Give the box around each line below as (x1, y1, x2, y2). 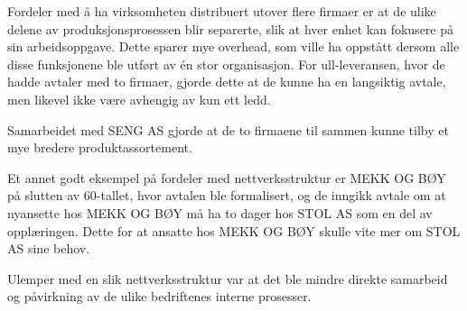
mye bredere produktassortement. (7, 138, 192, 157)
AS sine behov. (7, 239, 90, 258)
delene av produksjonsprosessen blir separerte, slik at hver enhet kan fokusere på (7, 19, 454, 38)
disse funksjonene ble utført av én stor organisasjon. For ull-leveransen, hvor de (7, 54, 445, 73)
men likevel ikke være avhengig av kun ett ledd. (7, 89, 271, 108)
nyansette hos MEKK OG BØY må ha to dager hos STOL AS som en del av (7, 203, 433, 222)
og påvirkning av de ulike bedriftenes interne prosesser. (7, 287, 312, 306)
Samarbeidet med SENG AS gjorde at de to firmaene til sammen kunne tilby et (7, 120, 449, 139)
